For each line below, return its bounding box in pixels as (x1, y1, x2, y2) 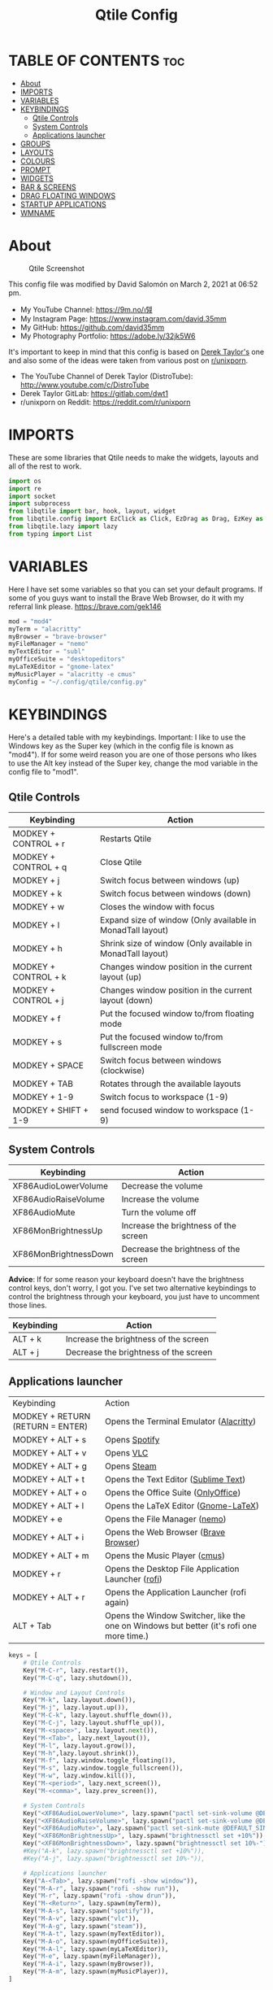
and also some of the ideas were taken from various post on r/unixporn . (8, 356, 249, 365)
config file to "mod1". (8, 766, 79, 776)
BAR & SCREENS (19, 181, 77, 192)
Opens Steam (104, 1460, 157, 1472)
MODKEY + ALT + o (12, 1487, 87, 1498)
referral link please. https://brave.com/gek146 (8, 601, 162, 611)
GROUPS (19, 138, 51, 148)
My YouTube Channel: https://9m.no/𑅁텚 (19, 304, 153, 314)
